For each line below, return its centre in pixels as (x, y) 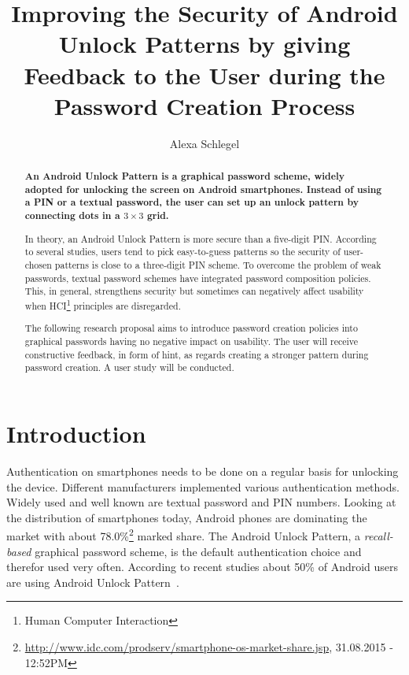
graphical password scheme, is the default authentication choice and (198, 551)
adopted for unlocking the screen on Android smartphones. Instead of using (203, 189)
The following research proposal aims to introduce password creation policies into (191, 328)
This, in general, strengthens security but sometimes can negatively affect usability (194, 291)
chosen (38, 264)
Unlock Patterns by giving (204, 44)
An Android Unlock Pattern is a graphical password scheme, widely (184, 176)
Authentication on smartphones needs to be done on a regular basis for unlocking (203, 471)
